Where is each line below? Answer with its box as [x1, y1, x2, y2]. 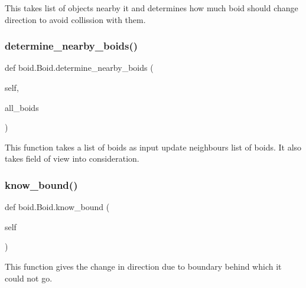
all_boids [5, 101, 39, 113]
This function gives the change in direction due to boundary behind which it [5, 260, 282, 272]
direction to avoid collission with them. [5, 13, 146, 25]
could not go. [5, 271, 53, 284]
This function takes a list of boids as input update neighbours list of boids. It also [5, 140, 302, 153]
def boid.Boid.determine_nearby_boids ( [5, 61, 154, 74]
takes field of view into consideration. [5, 152, 139, 165]
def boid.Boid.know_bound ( [5, 201, 110, 213]
